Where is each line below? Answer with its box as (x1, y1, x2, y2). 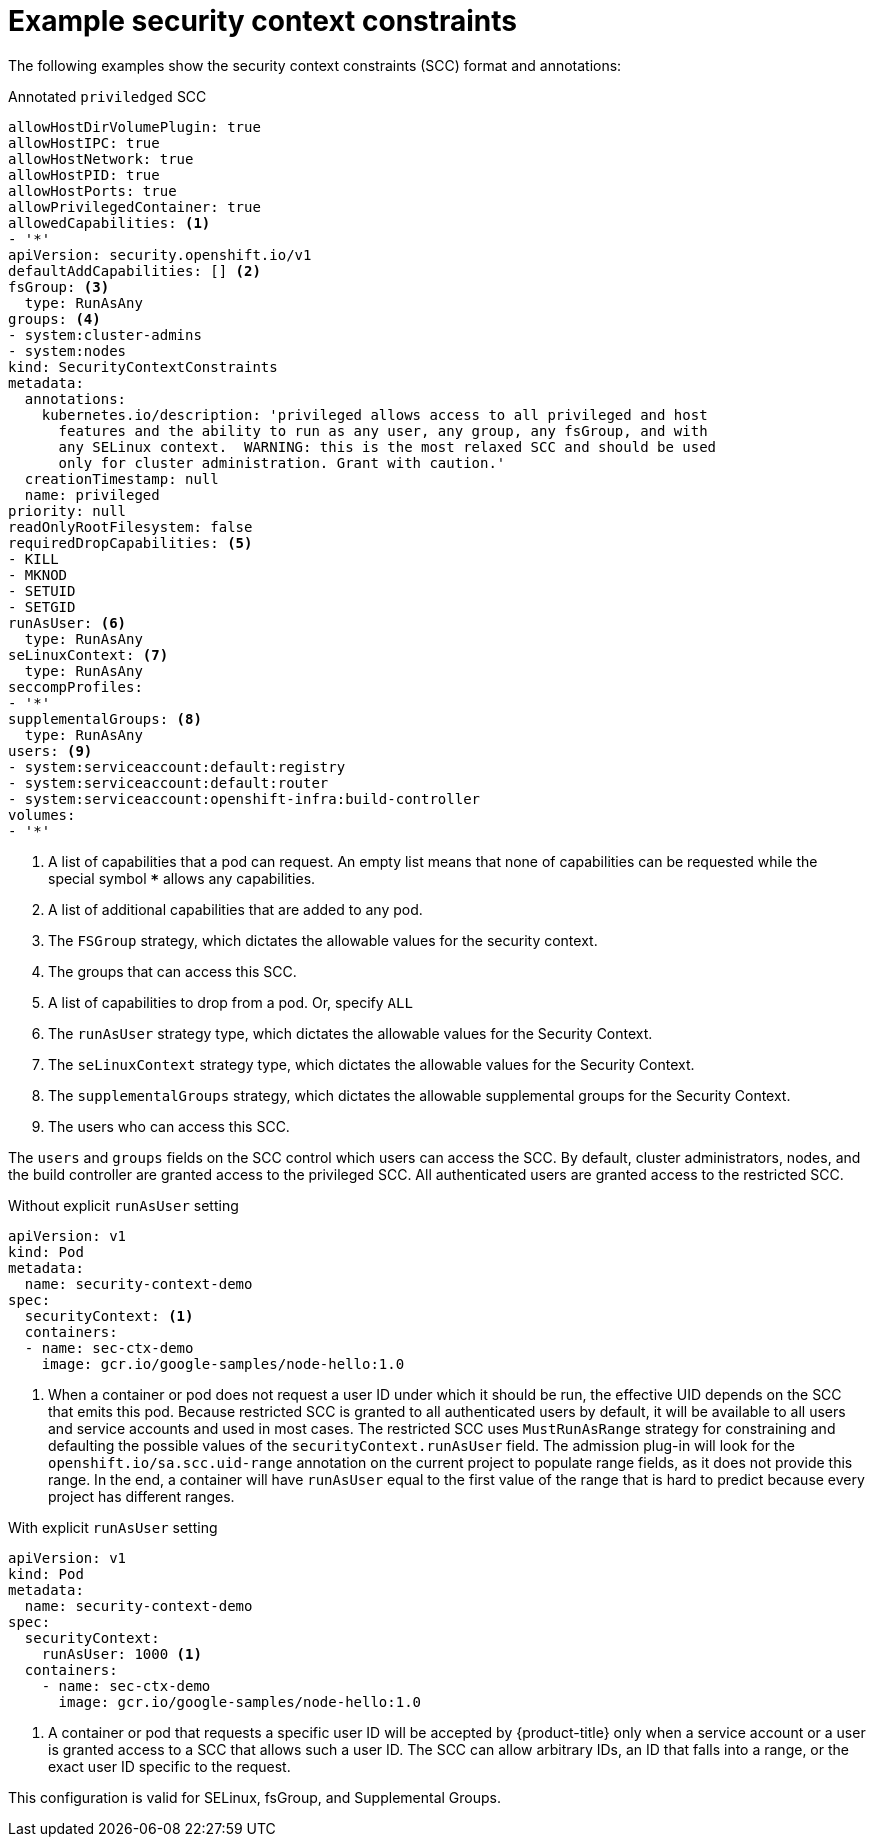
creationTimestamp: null (24, 470, 219, 487)
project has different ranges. (48, 1487, 235, 1505)
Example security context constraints (8, 4, 518, 38)
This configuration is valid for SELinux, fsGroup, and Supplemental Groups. (8, 1788, 501, 1806)
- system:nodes (8, 342, 127, 359)
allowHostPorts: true (8, 182, 177, 199)
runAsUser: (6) (8, 614, 127, 631)
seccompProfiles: (8, 678, 143, 695)
